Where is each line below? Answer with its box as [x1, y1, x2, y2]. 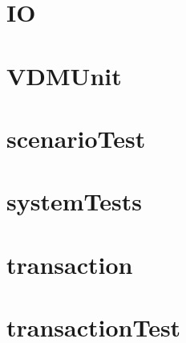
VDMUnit [6, 59, 122, 92]
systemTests [6, 185, 142, 218]
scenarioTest [6, 121, 146, 154]
